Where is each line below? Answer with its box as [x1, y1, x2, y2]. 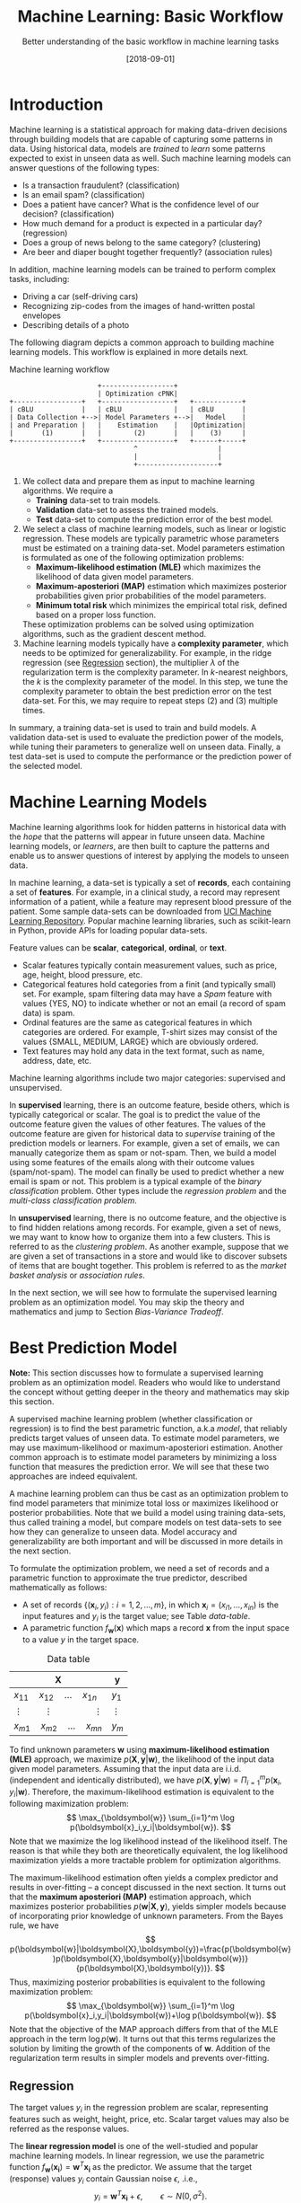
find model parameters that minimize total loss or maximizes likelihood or [9, 1498, 279, 1508]
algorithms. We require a [21, 485, 114, 496]
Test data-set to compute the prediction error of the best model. [35, 514, 273, 525]
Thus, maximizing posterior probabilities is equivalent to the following [9, 1977, 266, 1987]
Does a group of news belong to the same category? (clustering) [21, 236, 262, 248]
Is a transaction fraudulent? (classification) [21, 180, 181, 190]
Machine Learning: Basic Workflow [17, 6, 284, 27]
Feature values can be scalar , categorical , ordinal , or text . [9, 942, 227, 953]
